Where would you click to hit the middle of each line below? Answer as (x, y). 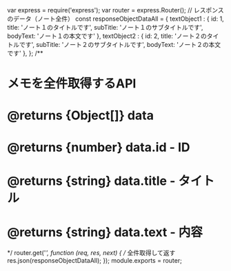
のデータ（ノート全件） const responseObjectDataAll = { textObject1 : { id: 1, (115, 19)
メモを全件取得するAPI (72, 84)
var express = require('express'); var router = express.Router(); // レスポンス (115, 10)
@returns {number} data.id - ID (99, 147)
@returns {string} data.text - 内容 (105, 232)
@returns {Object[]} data (80, 116)
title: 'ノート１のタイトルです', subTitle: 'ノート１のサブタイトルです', (105, 27)
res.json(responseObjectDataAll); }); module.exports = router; (95, 260)
